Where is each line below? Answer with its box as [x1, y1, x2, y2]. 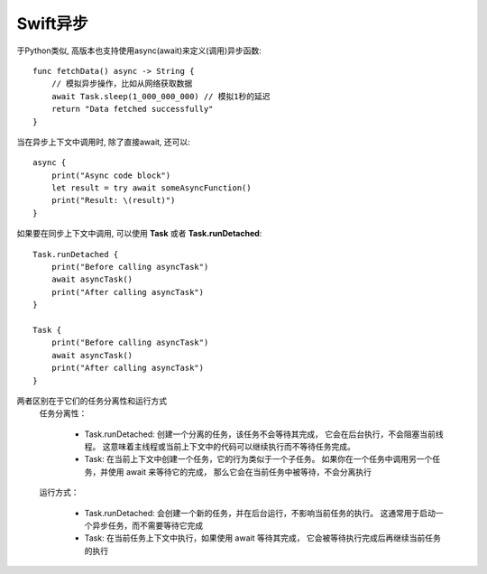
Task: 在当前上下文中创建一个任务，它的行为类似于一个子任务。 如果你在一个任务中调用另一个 [84, 454, 433, 465]
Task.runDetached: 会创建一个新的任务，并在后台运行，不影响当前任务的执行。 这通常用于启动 [84, 507, 436, 518]
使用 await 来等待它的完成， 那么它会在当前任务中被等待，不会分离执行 [107, 466, 372, 477]
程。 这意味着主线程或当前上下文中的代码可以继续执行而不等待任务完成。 [84, 441, 355, 452]
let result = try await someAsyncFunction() [51, 183, 252, 193]
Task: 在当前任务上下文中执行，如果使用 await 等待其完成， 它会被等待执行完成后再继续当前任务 [84, 532, 441, 543]
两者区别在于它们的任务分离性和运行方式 [16, 395, 167, 406]
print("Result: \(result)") [51, 195, 176, 206]
